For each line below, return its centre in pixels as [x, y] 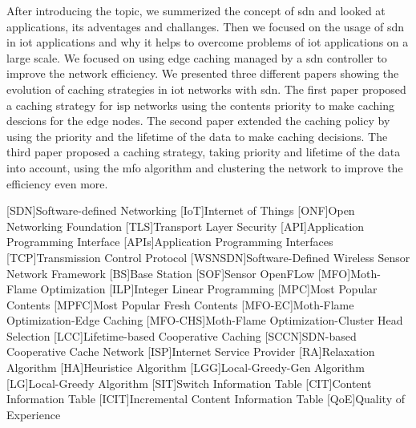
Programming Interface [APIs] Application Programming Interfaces [170, 242]
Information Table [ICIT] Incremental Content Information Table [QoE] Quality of [206, 399]
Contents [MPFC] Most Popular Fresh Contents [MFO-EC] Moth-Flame [180, 304]
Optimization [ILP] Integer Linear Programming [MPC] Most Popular [209, 289]
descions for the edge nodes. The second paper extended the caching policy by [198, 121]
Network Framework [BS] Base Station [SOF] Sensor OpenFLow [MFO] [179, 273]
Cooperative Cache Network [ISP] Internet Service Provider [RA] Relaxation [191, 351]
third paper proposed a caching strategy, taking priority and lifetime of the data [204, 152]
